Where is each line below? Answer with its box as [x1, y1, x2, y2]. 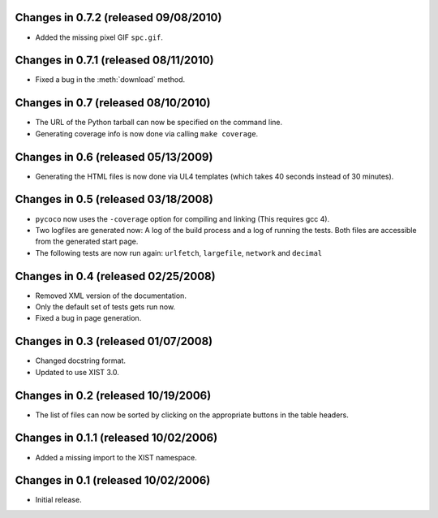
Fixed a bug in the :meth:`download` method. [35, 75, 186, 84]
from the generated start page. [35, 236, 139, 247]
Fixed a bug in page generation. [35, 313, 142, 323]
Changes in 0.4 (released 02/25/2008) [15, 269, 216, 283]
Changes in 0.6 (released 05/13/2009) [15, 150, 213, 164]
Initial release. [35, 495, 82, 505]
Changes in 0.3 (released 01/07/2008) [15, 335, 213, 348]
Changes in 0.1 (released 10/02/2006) [15, 473, 211, 487]
